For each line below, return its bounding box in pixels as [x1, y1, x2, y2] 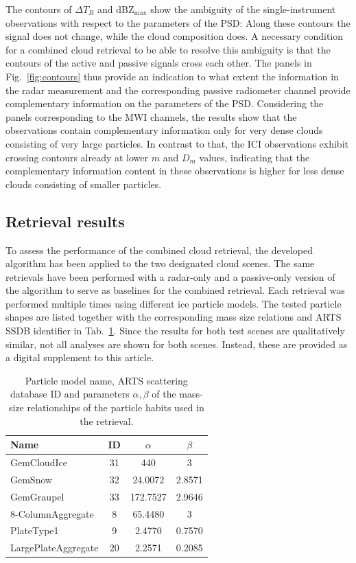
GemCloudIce [10, 455, 67, 470]
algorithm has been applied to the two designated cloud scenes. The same [5, 256, 315, 271]
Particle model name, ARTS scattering [25, 373, 188, 387]
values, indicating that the [199, 150, 310, 164]
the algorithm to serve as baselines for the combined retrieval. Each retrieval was [5, 283, 345, 297]
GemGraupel [10, 489, 64, 503]
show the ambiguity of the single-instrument [150, 2, 336, 16]
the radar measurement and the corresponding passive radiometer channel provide [5, 82, 351, 97]
